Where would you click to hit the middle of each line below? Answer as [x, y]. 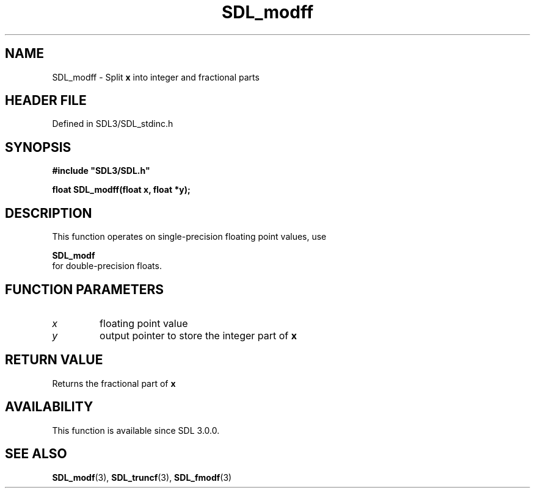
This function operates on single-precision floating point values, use [189, 237]
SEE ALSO [36, 454]
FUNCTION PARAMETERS [84, 289]
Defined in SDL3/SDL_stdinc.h [113, 124]
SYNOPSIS [38, 147]
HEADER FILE [46, 101]
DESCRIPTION [49, 213]
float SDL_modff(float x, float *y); [121, 190]
